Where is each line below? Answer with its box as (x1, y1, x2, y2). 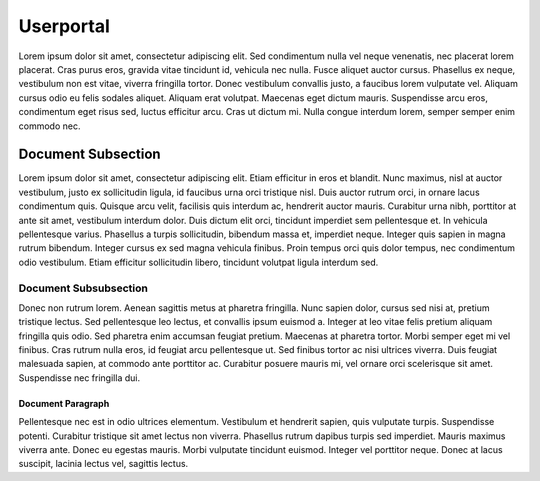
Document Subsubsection (18, 281, 149, 295)
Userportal (18, 15, 110, 37)
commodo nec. (18, 120, 81, 132)
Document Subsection (18, 146, 161, 163)
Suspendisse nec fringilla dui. (18, 371, 140, 384)
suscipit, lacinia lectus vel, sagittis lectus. (18, 458, 189, 470)
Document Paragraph (18, 397, 110, 409)
